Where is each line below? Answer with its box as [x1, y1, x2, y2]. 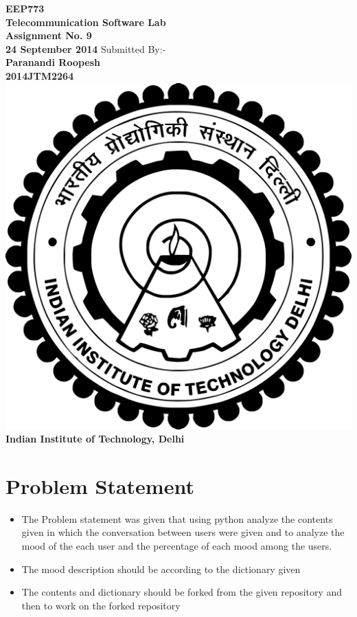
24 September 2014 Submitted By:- [5, 41, 166, 56]
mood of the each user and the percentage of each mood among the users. [21, 539, 332, 553]
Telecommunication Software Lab [5, 14, 166, 29]
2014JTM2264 [5, 68, 74, 82]
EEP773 [5, 1, 45, 15]
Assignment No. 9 [5, 28, 92, 43]
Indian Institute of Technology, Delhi [5, 431, 185, 446]
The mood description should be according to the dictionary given [21, 561, 301, 576]
